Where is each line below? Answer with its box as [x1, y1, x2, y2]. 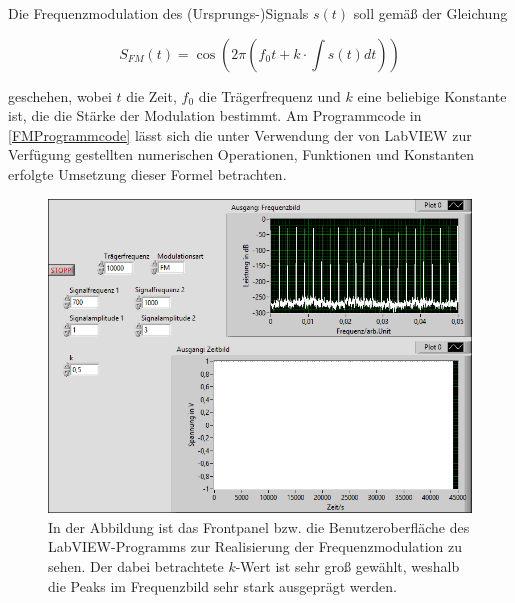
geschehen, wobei [8, 85, 112, 106]
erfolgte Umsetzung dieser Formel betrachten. [8, 163, 287, 184]
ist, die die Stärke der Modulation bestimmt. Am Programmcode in [8, 105, 422, 126]
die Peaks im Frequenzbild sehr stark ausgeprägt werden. [48, 575, 397, 596]
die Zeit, [126, 85, 177, 106]
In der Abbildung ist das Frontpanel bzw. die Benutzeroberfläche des [48, 516, 470, 537]
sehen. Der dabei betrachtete [48, 556, 224, 577]
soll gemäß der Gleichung [353, 3, 508, 23]
